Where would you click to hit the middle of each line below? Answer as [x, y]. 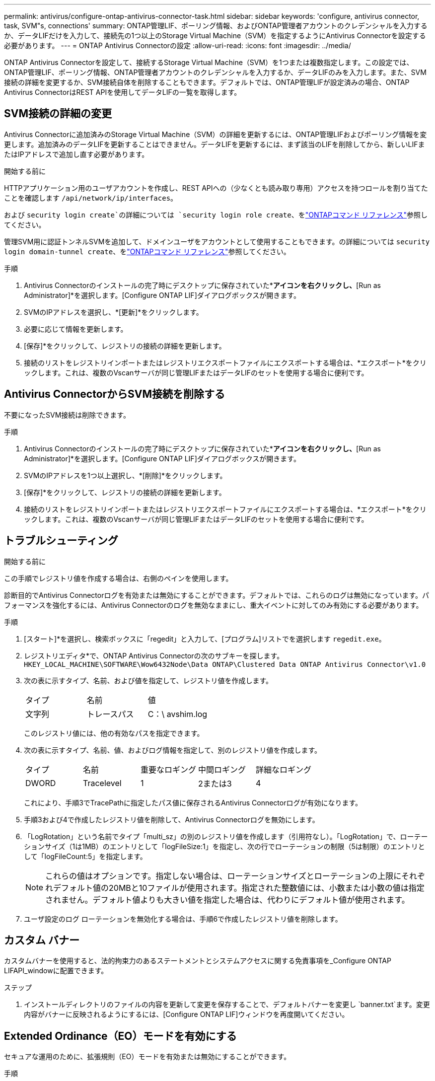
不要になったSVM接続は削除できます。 [67, 415]
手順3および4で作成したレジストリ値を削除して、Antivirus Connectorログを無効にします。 [172, 819]
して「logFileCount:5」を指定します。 [85, 856]
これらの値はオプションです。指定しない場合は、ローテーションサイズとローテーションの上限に [223, 876]
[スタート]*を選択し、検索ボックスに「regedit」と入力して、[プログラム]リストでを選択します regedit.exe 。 [205, 639]
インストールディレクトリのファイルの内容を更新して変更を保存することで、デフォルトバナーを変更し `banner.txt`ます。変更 [227, 1005]
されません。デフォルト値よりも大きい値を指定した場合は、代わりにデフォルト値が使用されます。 [227, 900]
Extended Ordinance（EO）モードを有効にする [120, 1036]
